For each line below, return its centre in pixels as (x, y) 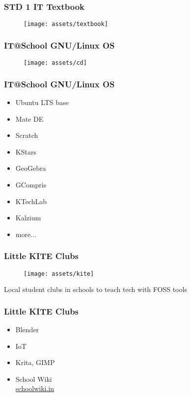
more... (26, 234)
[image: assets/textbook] (66, 24)
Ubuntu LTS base (42, 102)
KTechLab (31, 201)
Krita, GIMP (35, 362)
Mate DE (29, 119)
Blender (27, 329)
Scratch (27, 135)
